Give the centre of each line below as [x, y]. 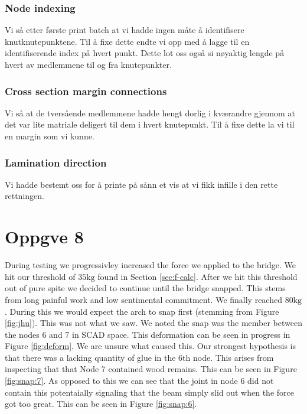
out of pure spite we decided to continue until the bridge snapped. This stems [145, 288]
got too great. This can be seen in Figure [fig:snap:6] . [101, 404]
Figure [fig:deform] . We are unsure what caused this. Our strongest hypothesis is [151, 346]
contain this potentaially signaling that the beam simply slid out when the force [149, 392]
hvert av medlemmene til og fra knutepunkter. [88, 64]
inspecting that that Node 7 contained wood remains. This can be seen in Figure [151, 369]
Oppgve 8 [44, 237]
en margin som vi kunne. [50, 136]
